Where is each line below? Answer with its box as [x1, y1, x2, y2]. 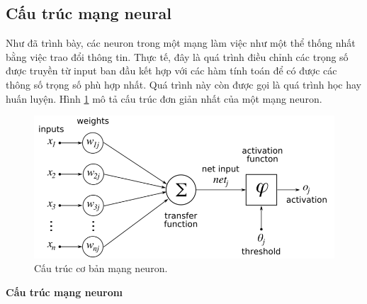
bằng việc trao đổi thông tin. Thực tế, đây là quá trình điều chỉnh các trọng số [6, 49, 349, 64]
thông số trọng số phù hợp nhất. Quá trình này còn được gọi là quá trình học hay [6, 77, 362, 91]
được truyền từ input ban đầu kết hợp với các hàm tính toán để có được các [6, 63, 337, 78]
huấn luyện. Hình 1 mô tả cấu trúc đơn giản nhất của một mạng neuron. [6, 91, 322, 106]
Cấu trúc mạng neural [6, 2, 171, 24]
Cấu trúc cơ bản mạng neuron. [34, 261, 168, 276]
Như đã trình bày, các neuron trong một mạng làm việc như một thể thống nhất [6, 35, 356, 50]
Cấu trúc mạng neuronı [6, 284, 123, 299]
